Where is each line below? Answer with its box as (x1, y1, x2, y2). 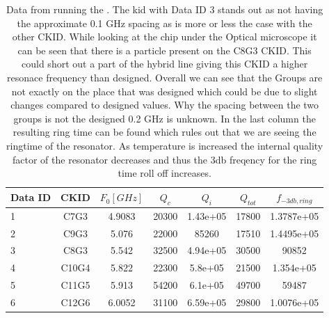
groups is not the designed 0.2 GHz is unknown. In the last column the (13, 111, 316, 125)
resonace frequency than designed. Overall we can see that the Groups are (7, 70, 323, 84)
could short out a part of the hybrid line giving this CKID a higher (22, 56, 308, 71)
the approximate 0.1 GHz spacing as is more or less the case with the (17, 15, 312, 30)
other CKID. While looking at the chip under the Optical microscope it (12, 29, 317, 44)
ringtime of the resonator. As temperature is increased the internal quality (6, 138, 323, 152)
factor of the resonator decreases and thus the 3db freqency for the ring (13, 152, 317, 166)
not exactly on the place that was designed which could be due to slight (11, 84, 318, 98)
